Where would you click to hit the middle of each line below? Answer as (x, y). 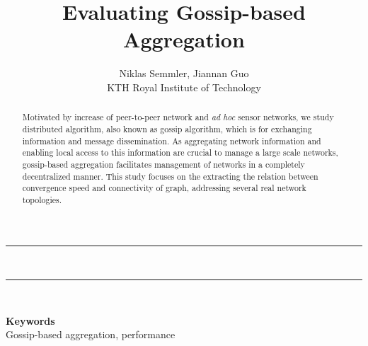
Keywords (30, 320)
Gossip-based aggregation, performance (91, 334)
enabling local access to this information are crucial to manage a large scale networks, (180, 152)
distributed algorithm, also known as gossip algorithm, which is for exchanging (167, 128)
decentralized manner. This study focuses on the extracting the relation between (170, 176)
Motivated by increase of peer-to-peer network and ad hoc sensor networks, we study (178, 117)
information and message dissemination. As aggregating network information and (172, 140)
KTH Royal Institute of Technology (184, 87)
